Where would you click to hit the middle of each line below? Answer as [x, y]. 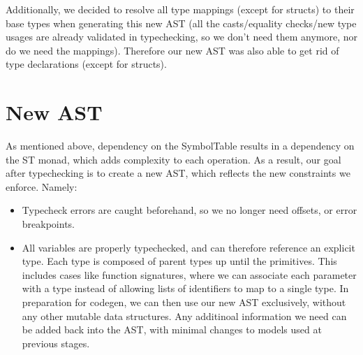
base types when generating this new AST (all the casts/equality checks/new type [181, 23]
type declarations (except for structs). [86, 64]
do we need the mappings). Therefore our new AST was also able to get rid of [172, 50]
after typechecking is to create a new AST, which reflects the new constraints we [178, 173]
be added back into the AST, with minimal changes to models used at [172, 329]
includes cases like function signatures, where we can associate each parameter [189, 274]
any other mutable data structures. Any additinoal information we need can [184, 316]
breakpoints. [48, 224]
